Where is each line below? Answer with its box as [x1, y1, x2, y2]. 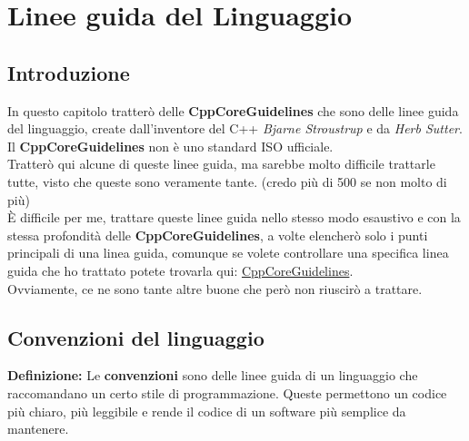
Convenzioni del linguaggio [7, 323, 264, 351]
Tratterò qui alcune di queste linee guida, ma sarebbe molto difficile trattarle [7, 154, 435, 173]
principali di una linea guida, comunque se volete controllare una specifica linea [7, 243, 449, 262]
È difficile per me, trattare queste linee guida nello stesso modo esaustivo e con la [7, 208, 461, 227]
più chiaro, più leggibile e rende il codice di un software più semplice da [7, 401, 406, 420]
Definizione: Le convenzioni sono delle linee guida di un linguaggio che [7, 366, 418, 385]
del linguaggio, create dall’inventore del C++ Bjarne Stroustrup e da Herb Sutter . [7, 119, 463, 138]
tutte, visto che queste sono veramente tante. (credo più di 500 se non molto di [7, 171, 447, 191]
